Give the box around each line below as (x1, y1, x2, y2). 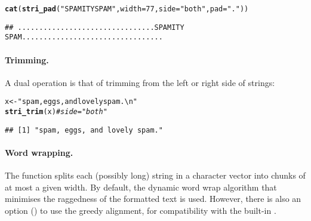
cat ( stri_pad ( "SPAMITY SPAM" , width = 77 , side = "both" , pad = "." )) (5, 5, 249, 13)
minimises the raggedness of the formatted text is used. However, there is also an (5, 192, 301, 205)
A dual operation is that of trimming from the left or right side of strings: (5, 76, 275, 88)
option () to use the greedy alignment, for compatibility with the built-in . (5, 204, 276, 216)
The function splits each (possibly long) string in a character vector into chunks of (5, 169, 306, 182)
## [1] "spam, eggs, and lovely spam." (5, 125, 163, 134)
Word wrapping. (5, 146, 73, 158)
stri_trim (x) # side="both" (5, 108, 107, 116)
